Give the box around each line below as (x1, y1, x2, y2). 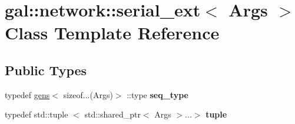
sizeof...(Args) (63, 88, 113, 100)
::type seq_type (127, 88, 188, 100)
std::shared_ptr (84, 108, 141, 120)
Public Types (5, 61, 87, 79)
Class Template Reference (5, 21, 220, 45)
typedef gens (5, 88, 50, 100)
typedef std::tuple (5, 108, 68, 120)
